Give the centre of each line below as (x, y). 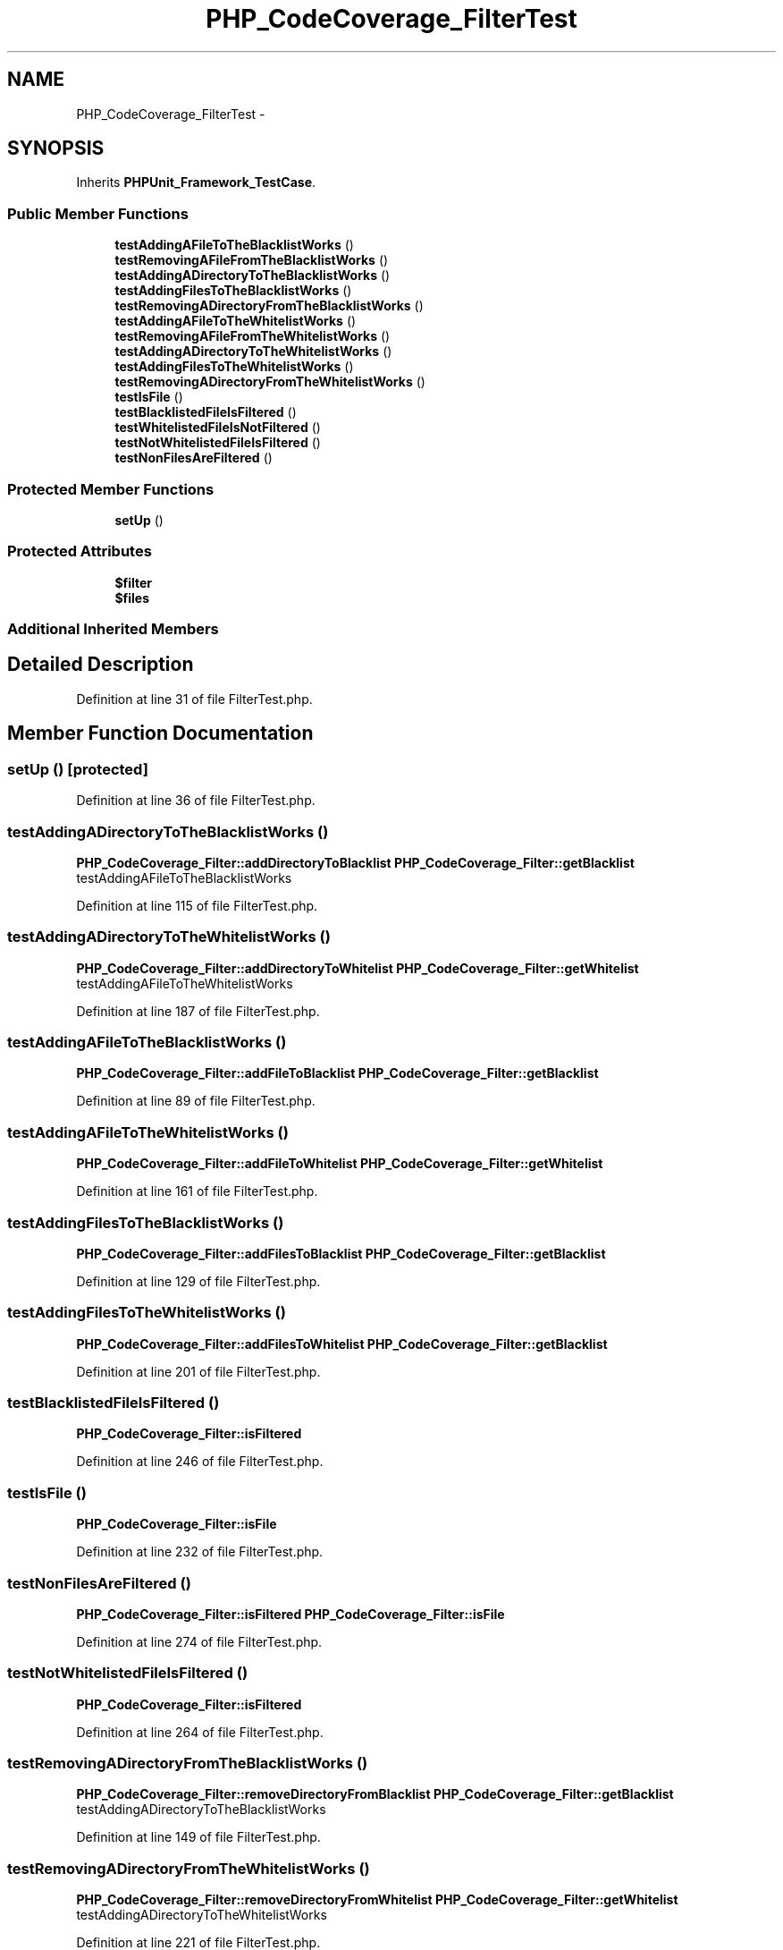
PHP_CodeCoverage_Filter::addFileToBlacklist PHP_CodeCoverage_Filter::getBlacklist (337, 1073)
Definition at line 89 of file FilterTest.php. (196, 1101)
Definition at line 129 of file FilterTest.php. (198, 1281)
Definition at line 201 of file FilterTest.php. (198, 1371)
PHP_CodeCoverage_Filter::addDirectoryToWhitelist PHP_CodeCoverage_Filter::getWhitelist (358, 968)
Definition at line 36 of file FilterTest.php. (196, 801)
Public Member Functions (98, 213)
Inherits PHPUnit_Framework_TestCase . (196, 182)
